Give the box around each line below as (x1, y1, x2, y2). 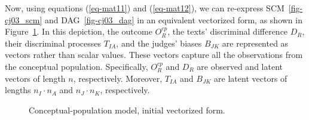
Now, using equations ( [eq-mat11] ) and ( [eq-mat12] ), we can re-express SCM (5, 2, 284, 14)
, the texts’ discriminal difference (167, 25, 288, 38)
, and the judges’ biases (116, 36, 202, 49)
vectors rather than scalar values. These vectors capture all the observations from (5, 48, 303, 61)
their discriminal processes (5, 36, 102, 49)
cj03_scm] (5, 13, 42, 26)
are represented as (222, 36, 289, 49)
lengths (5, 84, 31, 96)
